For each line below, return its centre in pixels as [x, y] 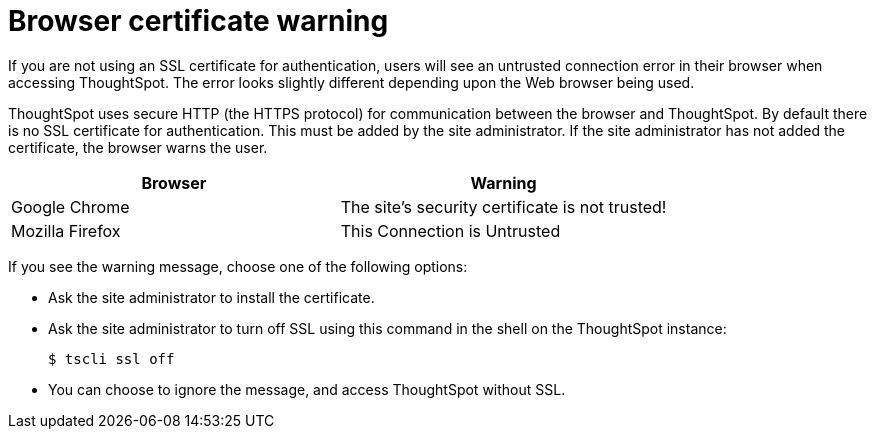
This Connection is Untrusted [450, 230]
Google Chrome [70, 206]
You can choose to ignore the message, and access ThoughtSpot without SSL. [307, 389]
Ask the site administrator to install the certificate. [211, 297]
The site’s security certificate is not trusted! [503, 206]
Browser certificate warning [198, 21]
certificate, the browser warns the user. [138, 147]
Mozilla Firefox [66, 230]
